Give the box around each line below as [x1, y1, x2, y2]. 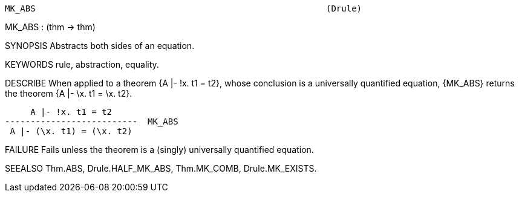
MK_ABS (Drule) [5, 4, 362, 13]
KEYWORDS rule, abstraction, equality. [5, 59, 159, 69]
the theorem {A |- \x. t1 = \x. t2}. [5, 88, 132, 98]
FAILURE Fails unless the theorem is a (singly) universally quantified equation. [5, 144, 314, 155]
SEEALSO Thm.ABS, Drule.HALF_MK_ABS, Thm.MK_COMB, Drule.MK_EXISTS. [5, 163, 317, 173]
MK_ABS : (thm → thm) [5, 22, 96, 32]
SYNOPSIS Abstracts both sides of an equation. [5, 40, 195, 51]
